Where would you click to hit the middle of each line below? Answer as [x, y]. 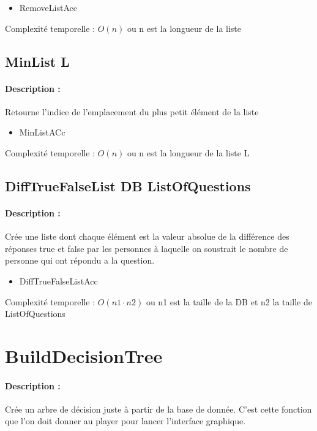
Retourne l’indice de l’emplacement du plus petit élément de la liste [132, 111]
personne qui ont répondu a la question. [80, 260]
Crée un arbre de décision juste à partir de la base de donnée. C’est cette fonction [158, 409]
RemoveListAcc [48, 7]
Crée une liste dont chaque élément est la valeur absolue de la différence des [147, 236]
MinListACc [42, 132]
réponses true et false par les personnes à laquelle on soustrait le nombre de [147, 248]
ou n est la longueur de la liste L [188, 152]
